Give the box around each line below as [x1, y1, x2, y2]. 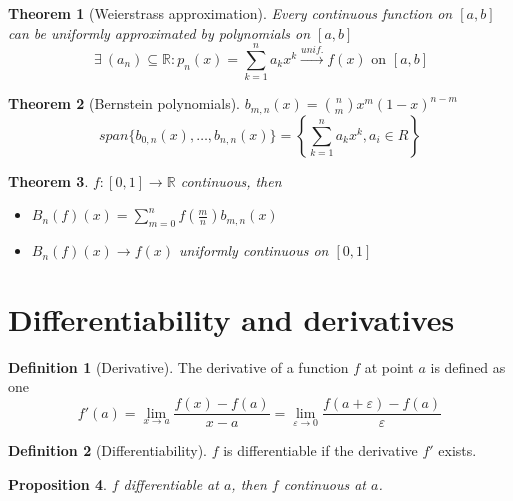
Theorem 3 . [8, 170, 89, 191]
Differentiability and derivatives [8, 298, 455, 339]
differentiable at [123, 473, 219, 494]
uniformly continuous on [179, 240, 329, 261]
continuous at [283, 473, 366, 494]
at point [364, 356, 414, 377]
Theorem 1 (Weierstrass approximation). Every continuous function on [8, 3, 453, 23]
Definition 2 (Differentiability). [8, 440, 207, 461]
